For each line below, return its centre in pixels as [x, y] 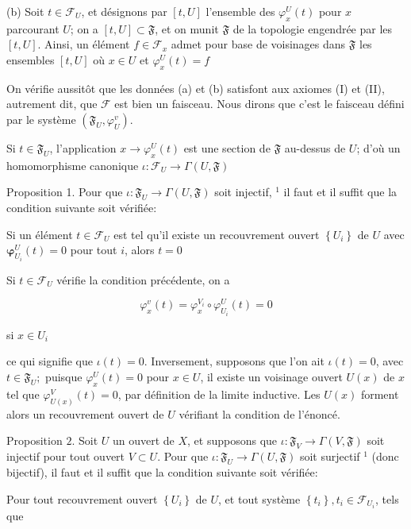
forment [380, 394]
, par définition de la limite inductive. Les [219, 394]
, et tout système [259, 498]
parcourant [33, 28]
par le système [41, 119]
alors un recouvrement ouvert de [85, 413]
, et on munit [187, 28]
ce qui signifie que [50, 361]
